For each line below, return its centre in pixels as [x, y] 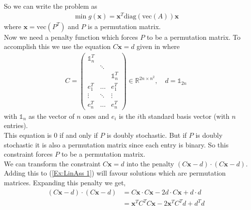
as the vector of [52, 116]
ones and [96, 116]
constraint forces [28, 154]
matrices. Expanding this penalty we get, [65, 183]
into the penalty [150, 163]
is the [127, 116]
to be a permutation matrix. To [194, 37]
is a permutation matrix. [124, 26]
